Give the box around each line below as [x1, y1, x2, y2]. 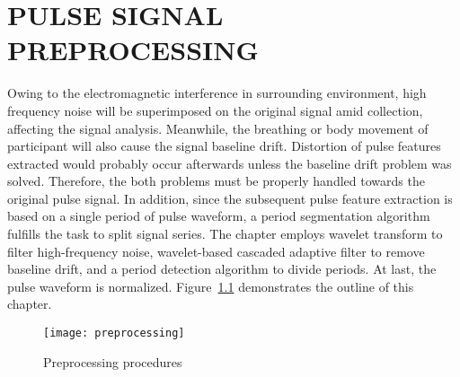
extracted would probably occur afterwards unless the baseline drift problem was [7, 153, 452, 172]
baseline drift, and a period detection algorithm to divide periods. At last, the [7, 259, 437, 278]
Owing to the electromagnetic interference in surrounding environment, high [7, 83, 427, 102]
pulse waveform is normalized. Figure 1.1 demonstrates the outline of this [7, 276, 414, 295]
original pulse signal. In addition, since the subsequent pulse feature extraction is [7, 188, 453, 207]
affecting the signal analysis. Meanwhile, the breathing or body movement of [7, 118, 429, 137]
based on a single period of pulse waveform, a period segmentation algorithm [7, 206, 430, 225]
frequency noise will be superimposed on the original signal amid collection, [7, 101, 423, 119]
